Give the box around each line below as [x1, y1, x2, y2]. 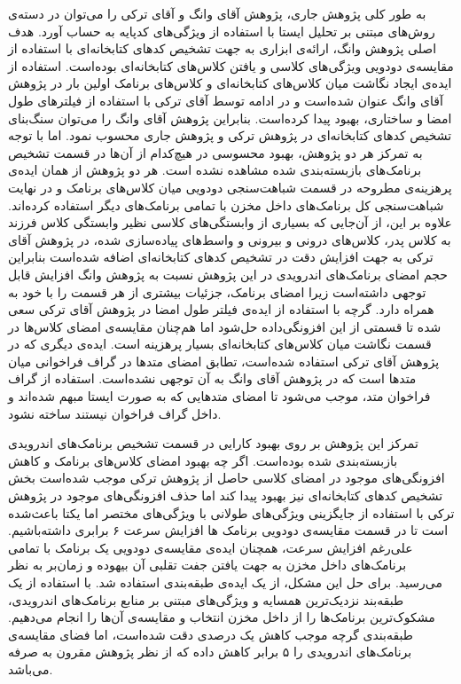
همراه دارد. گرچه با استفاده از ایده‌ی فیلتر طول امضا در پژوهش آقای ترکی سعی [8, 300, 434, 318]
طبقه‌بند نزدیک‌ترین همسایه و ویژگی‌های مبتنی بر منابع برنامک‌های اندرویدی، [8, 590, 404, 609]
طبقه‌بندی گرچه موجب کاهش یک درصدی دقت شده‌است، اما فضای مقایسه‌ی [8, 625, 413, 643]
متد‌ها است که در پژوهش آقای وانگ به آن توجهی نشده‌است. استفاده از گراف [8, 369, 417, 388]
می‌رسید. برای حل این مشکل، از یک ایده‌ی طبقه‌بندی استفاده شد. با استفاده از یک [8, 573, 443, 591]
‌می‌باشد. [8, 659, 53, 678]
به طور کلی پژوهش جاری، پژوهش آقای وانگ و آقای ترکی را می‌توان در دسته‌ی [8, 4, 426, 22]
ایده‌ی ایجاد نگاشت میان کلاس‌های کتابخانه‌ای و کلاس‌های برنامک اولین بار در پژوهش [8, 74, 452, 92]
